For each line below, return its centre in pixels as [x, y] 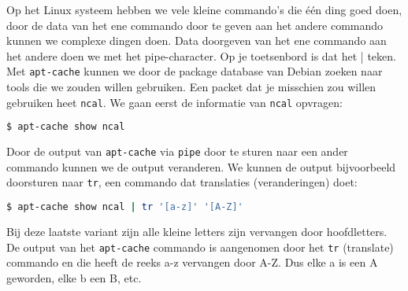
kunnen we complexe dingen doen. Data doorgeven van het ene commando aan [197, 41]
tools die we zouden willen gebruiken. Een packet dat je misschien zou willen [191, 87]
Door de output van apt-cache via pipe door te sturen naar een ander [177, 151]
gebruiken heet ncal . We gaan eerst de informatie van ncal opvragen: [174, 102]
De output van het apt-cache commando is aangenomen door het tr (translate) [200, 247]
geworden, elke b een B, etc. [74, 277]
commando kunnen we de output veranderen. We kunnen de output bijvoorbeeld [201, 166]
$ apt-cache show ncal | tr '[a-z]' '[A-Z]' [125, 207]
